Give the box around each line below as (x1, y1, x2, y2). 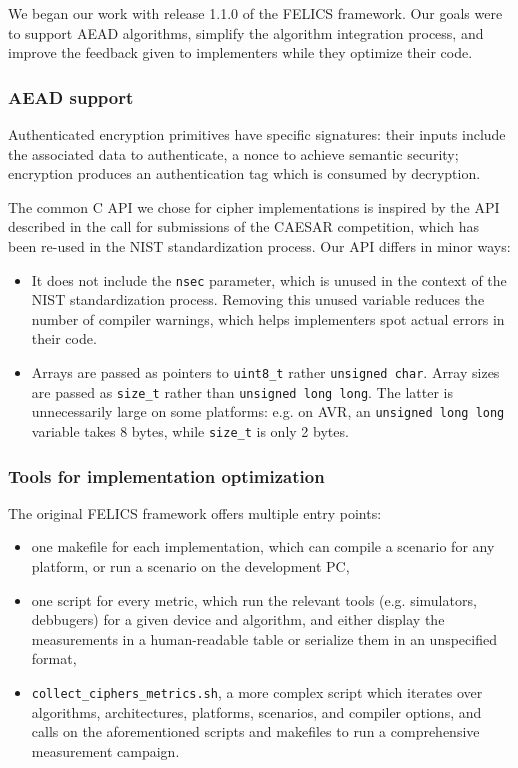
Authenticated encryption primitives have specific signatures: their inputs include (8, 124, 506, 144)
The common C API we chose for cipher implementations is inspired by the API (8, 196, 500, 217)
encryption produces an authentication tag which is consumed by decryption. (8, 163, 481, 184)
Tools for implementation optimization (8, 463, 325, 488)
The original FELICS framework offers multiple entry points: (8, 502, 382, 523)
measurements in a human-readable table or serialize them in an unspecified (31, 628, 497, 649)
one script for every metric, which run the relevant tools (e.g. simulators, (31, 589, 477, 610)
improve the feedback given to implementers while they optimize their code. (8, 42, 473, 63)
